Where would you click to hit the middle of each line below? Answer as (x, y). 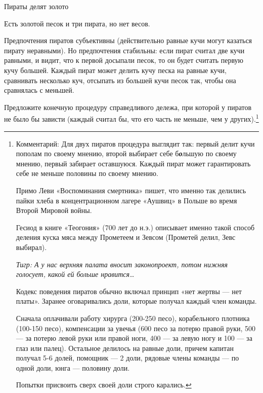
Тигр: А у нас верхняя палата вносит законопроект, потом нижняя (122, 264)
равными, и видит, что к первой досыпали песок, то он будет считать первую (124, 60)
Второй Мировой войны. (54, 210)
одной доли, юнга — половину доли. (73, 367)
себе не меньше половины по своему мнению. (87, 173)
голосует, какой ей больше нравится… (75, 274)
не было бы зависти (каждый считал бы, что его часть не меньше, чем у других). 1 (131, 118)
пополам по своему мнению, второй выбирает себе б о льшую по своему (126, 153)
